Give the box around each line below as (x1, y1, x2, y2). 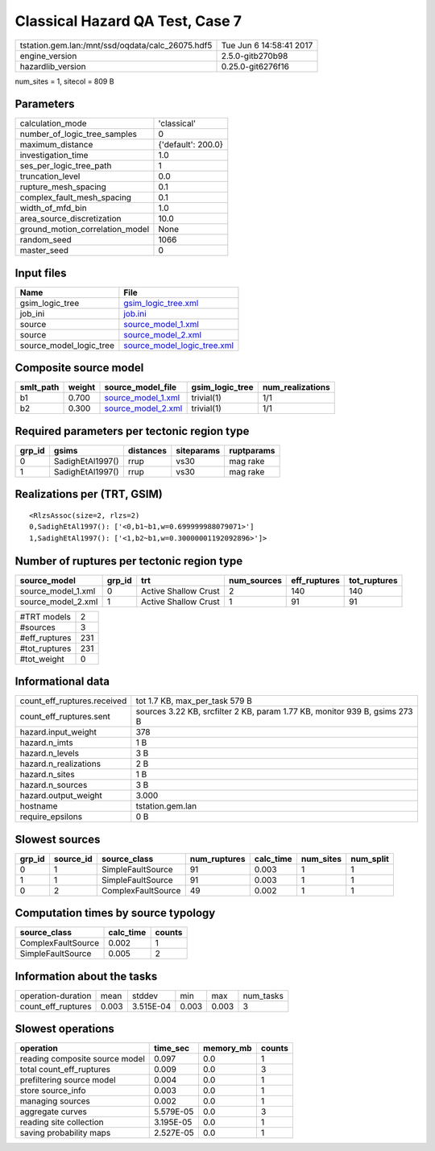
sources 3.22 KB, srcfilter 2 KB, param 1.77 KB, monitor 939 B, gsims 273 (135, 706, 413, 717)
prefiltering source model (19, 1074, 116, 1086)
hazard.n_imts (19, 737, 73, 748)
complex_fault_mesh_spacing (19, 192, 132, 203)
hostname (19, 801, 58, 812)
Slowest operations (14, 1022, 114, 1036)
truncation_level (19, 171, 81, 182)
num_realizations (262, 382, 330, 393)
